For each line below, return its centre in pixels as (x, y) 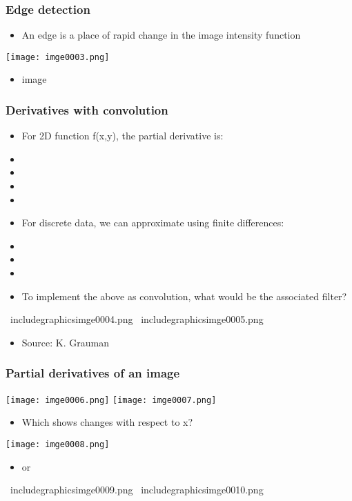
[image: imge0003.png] (58, 57)
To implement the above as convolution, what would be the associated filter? (184, 296)
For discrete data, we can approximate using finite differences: (153, 223)
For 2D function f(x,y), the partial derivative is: (123, 136)
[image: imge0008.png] (58, 444)
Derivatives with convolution (87, 109)
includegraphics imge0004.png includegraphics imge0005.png (137, 319)
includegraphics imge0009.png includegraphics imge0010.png (137, 490)
